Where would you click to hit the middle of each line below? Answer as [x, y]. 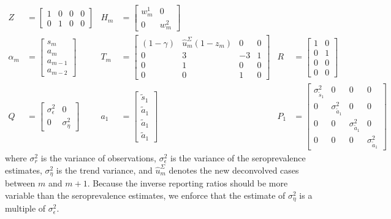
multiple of [25, 208]
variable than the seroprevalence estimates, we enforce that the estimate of [145, 195]
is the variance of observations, [98, 158]
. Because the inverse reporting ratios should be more [188, 183]
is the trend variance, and [104, 170]
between [20, 183]
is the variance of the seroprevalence [238, 158]
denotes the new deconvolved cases [234, 170]
